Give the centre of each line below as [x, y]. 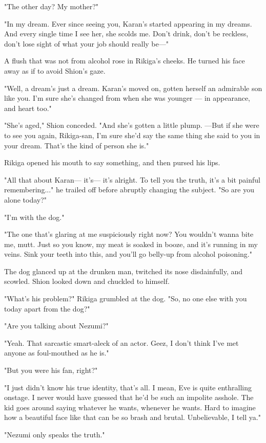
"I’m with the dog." [34, 217]
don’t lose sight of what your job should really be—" [86, 43]
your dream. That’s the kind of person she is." [77, 145]
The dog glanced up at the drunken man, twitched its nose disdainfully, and [124, 271]
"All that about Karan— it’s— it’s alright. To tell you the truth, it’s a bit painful [132, 179]
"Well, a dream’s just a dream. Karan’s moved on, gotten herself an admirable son [133, 88]
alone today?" [26, 199]
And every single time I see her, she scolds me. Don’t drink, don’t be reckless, [126, 34]
